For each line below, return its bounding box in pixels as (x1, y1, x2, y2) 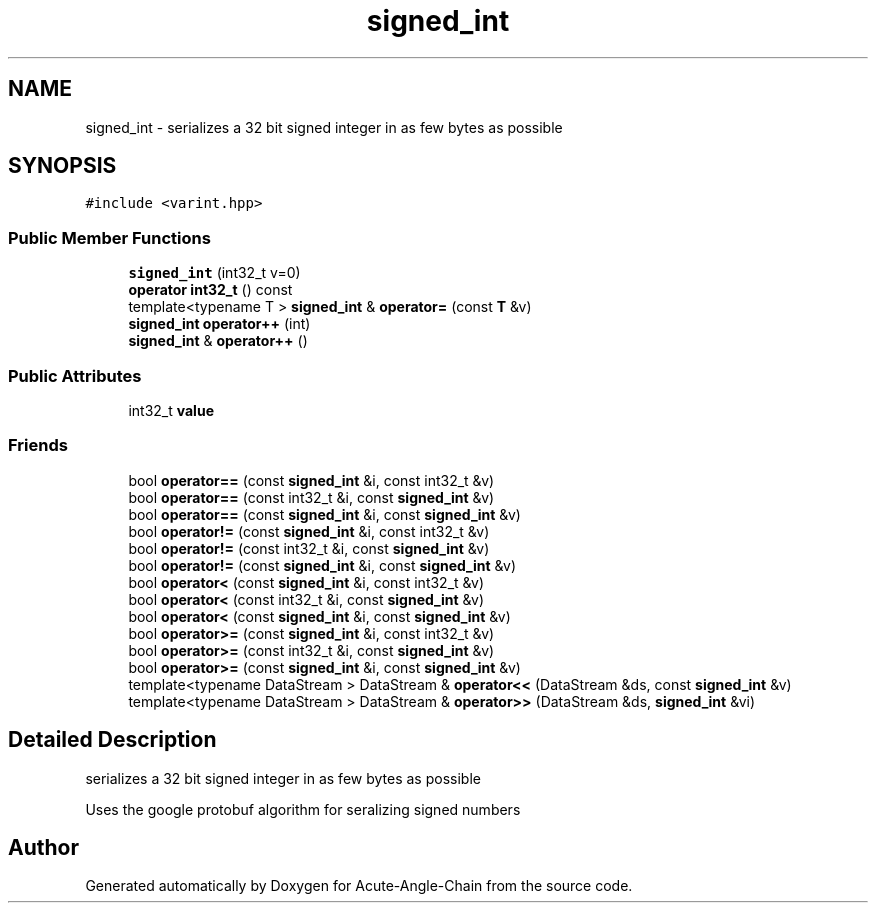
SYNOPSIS (8, 153, 117, 179)
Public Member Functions (8, 227, 211, 248)
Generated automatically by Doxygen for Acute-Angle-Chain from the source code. (85, 877, 633, 895)
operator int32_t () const (128, 281, 293, 299)
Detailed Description (8, 727, 217, 753)
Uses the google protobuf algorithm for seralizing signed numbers (85, 800, 521, 818)
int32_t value (128, 401, 214, 419)
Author (8, 834, 79, 860)
